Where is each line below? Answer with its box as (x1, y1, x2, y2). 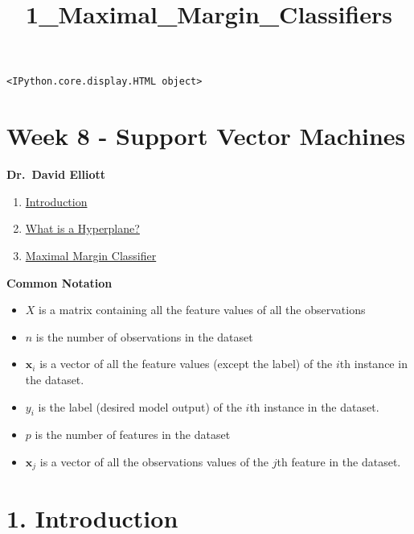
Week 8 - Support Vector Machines (6, 119, 406, 152)
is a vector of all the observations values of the (39, 453, 269, 470)
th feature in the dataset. (277, 453, 401, 470)
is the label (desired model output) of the (38, 398, 242, 415)
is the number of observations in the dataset (35, 328, 253, 345)
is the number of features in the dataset (35, 426, 231, 443)
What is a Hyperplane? (25, 220, 140, 237)
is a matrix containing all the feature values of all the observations (39, 301, 366, 318)
